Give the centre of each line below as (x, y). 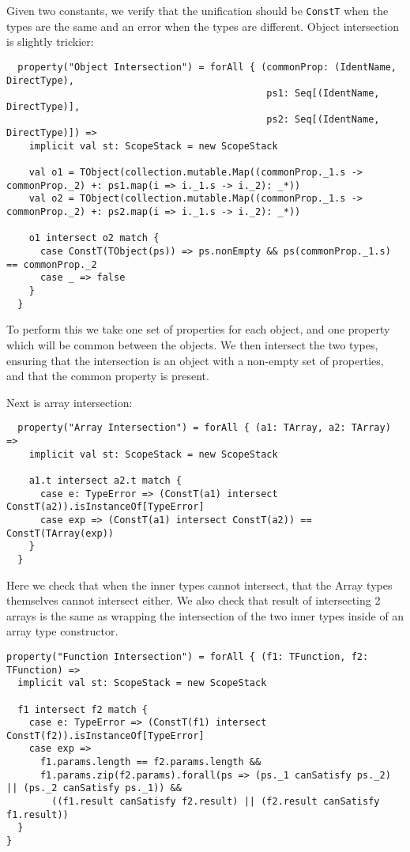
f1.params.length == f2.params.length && (150, 762)
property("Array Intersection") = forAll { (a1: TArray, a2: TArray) (204, 428)
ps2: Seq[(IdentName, (323, 120)
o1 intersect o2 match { (94, 238)
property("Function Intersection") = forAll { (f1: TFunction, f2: (188, 656)
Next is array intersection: (70, 402)
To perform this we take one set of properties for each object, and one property (198, 329)
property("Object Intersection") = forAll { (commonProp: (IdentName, (207, 67)
